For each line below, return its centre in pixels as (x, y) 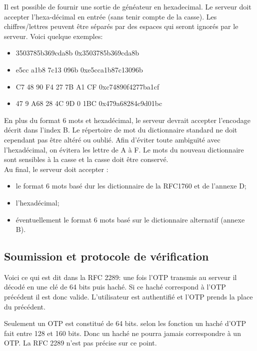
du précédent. (25, 306)
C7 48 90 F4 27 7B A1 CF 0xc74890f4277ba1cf (87, 86)
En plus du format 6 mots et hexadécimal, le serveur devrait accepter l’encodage (127, 120)
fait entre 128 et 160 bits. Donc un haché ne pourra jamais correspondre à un (122, 333)
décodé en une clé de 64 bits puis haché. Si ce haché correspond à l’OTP (115, 287)
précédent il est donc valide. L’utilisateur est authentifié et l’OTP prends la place (128, 297)
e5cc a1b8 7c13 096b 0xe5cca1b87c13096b (79, 69)
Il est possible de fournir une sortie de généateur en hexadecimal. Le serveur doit (128, 6)
